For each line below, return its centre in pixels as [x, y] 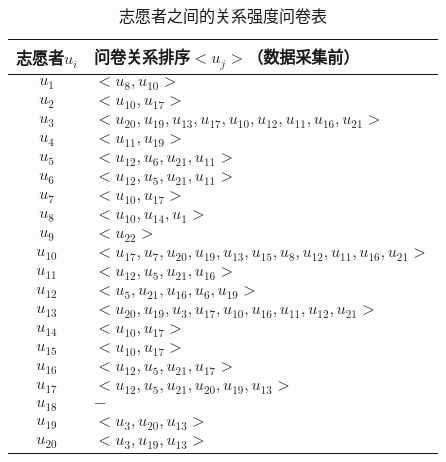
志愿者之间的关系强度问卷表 [223, 15]
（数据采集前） [303, 56]
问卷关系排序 [141, 56]
